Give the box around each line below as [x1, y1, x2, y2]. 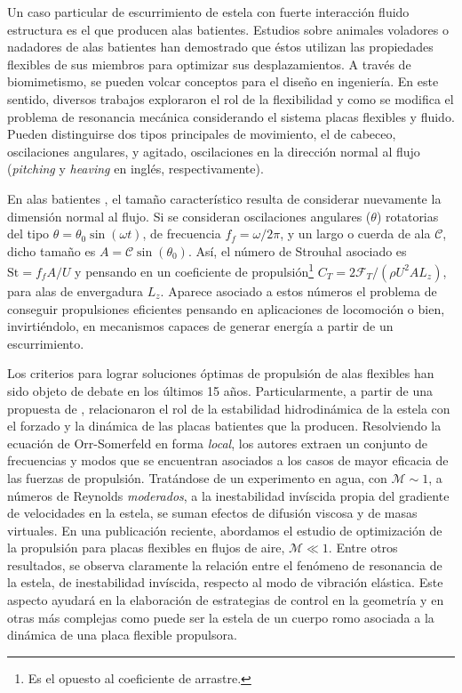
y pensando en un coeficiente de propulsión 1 [75, 260, 315, 280]
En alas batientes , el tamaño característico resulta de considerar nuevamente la [7, 189, 442, 207]
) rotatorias [376, 206, 439, 225]
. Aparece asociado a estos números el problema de [160, 281, 437, 300]
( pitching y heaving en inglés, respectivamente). [7, 159, 264, 178]
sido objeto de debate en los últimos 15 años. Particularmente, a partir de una [7, 381, 433, 399]
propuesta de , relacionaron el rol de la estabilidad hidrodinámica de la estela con [7, 399, 450, 417]
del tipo [7, 224, 50, 243]
